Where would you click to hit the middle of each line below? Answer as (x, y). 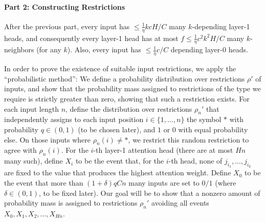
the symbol (204, 119)
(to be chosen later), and (117, 129)
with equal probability (213, 129)
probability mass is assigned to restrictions (71, 203)
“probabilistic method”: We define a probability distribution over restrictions (125, 78)
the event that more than (44, 183)
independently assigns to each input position (74, 119)
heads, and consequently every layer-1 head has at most (91, 38)
